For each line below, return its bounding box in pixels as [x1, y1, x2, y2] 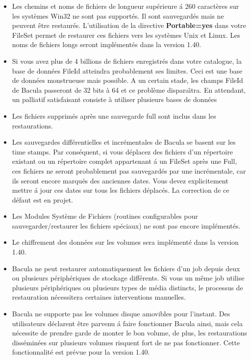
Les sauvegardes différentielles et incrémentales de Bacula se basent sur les [12, 137, 236, 147]
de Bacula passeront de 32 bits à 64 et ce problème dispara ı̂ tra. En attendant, [12, 84, 246, 95]
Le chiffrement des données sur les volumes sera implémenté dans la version [12, 237, 239, 247]
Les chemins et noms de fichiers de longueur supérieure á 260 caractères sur [12, 1, 239, 11]
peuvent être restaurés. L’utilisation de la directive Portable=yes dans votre [12, 20, 246, 30]
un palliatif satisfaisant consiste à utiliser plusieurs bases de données [12, 94, 217, 104]
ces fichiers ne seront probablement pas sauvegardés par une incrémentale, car [12, 165, 246, 176]
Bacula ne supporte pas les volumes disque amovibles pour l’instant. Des [12, 309, 230, 319]
